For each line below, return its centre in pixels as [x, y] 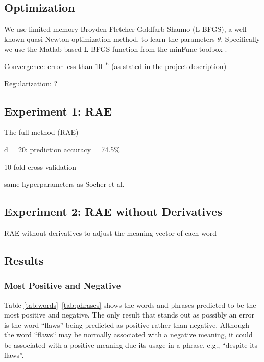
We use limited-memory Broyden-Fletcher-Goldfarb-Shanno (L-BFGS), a [118, 29]
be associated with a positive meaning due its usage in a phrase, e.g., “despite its [131, 344]
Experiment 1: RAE [58, 111]
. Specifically [241, 39]
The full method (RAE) [41, 132]
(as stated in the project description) [169, 66]
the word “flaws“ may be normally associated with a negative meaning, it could [128, 335]
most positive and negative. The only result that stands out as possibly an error [129, 315]
